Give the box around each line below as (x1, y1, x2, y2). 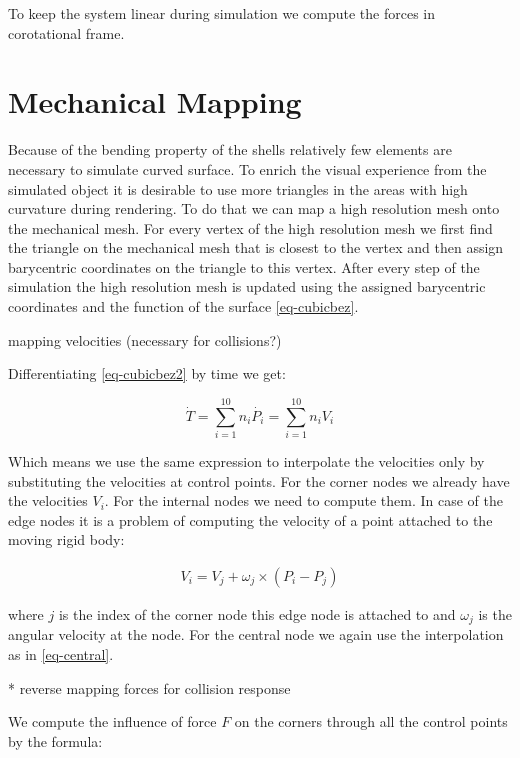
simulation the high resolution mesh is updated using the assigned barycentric (8, 276, 486, 297)
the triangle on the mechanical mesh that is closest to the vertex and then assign (8, 237, 504, 258)
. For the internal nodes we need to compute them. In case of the (104, 490, 504, 511)
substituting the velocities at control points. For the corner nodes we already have (8, 470, 510, 491)
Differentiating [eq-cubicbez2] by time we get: (8, 363, 286, 384)
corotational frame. (8, 22, 125, 43)
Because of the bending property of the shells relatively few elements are (8, 139, 452, 160)
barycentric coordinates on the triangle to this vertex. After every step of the (8, 256, 480, 277)
